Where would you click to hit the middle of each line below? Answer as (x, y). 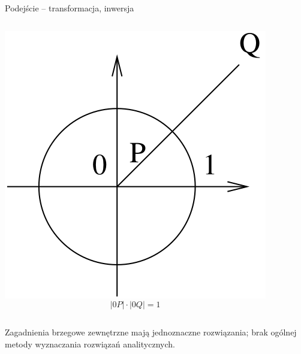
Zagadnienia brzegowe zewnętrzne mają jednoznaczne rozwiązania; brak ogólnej (151, 332)
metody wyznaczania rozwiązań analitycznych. (90, 344)
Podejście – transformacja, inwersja (70, 8)
